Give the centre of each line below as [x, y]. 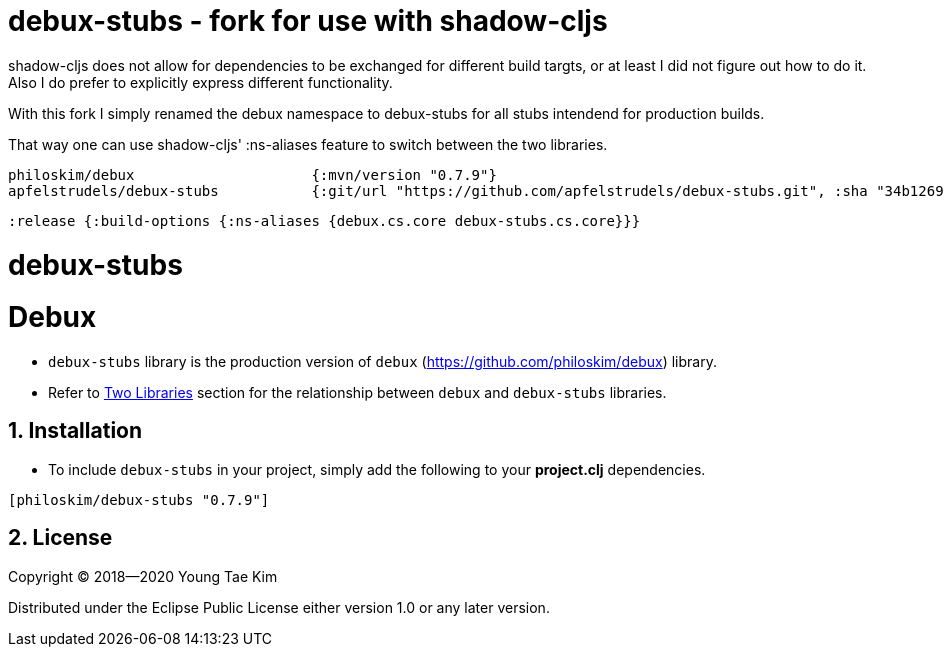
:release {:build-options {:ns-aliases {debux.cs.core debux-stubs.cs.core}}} [324, 220]
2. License [60, 538]
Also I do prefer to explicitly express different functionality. [200, 82]
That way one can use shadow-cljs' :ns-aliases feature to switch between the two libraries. [308, 144]
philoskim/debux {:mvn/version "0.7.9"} [252, 174]
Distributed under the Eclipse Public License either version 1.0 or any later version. [279, 607]
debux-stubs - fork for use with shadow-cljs [308, 21]
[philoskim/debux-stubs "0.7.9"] [139, 499]
